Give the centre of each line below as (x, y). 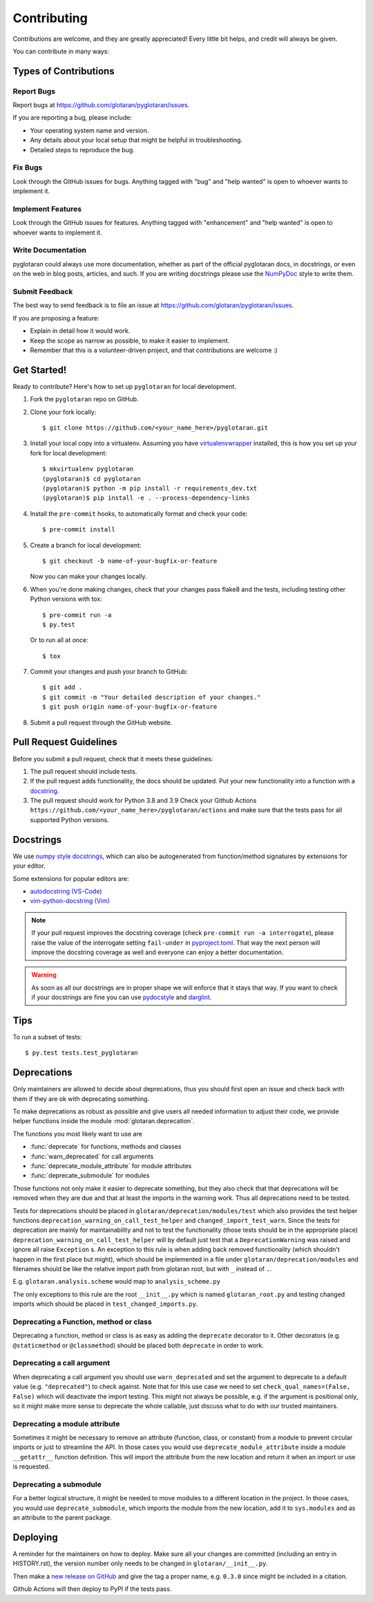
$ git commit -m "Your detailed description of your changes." (152, 697)
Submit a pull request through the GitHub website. (101, 722)
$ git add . (63, 688)
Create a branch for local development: (86, 545)
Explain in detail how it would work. (80, 331)
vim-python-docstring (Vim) (70, 901)
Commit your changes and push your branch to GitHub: (109, 672)
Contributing (50, 18)
